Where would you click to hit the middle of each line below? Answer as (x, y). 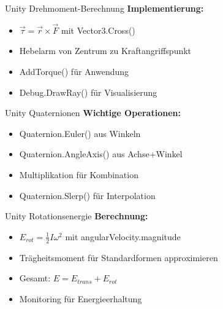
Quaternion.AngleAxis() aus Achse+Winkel (101, 154)
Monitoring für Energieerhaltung (81, 298)
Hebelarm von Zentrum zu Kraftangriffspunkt (105, 51)
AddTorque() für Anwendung (74, 71)
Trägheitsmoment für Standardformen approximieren (119, 257)
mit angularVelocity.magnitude (123, 236)
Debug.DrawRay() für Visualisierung (88, 92)
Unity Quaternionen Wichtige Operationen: (93, 113)
